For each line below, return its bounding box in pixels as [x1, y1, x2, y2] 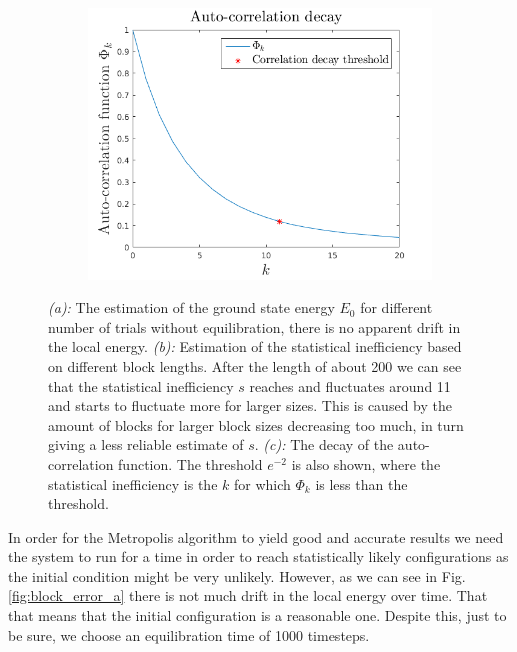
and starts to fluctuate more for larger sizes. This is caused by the [48, 395, 452, 416]
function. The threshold [118, 453, 263, 474]
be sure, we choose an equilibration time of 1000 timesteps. [8, 624, 370, 645]
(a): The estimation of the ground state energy [48, 297, 335, 318]
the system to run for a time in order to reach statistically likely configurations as [8, 546, 509, 567]
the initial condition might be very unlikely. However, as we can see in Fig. [8, 565, 466, 586]
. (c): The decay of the [254, 434, 394, 455]
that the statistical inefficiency [48, 375, 234, 396]
